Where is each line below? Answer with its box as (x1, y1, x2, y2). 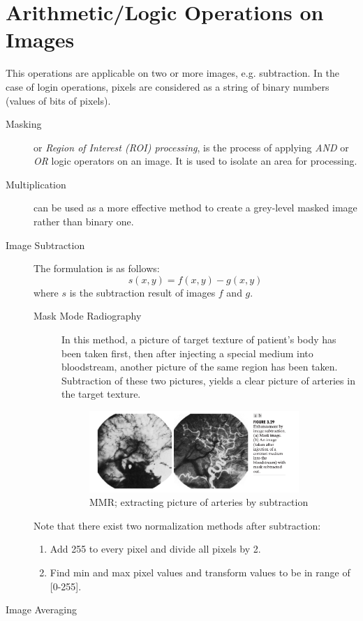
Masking (6, 117, 42, 131)
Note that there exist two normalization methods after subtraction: (34, 518, 321, 532)
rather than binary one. (34, 214, 134, 229)
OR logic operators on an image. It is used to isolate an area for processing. (34, 154, 357, 168)
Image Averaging (6, 602, 77, 617)
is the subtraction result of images (69, 285, 216, 299)
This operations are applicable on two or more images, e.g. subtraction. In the (6, 66, 340, 80)
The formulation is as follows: (34, 261, 160, 276)
